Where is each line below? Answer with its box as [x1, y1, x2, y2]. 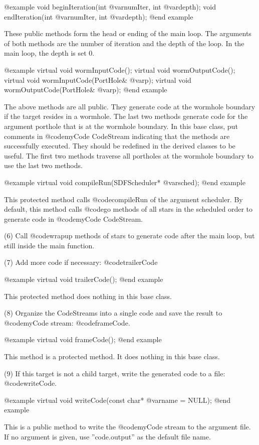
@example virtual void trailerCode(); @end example [4, 274, 163, 284]
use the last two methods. [4, 160, 83, 171]
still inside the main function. [4, 240, 95, 250]
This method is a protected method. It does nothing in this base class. [4, 351, 220, 362]
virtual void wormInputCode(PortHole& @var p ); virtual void [4, 74, 191, 85]
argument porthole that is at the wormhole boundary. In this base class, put [4, 120, 238, 131]
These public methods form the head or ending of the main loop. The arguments [4, 28, 251, 39]
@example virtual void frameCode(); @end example [4, 334, 162, 345]
